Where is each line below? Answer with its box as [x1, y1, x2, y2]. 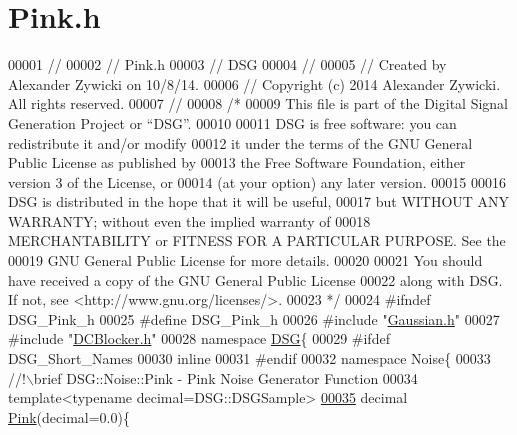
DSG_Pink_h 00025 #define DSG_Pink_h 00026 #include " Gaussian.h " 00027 [8, 308, 500, 329]
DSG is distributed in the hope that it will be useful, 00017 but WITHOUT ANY [8, 191, 510, 212]
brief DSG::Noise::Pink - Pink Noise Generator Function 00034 [33, 367, 418, 388]
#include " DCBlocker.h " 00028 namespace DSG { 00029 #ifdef [8, 328, 390, 349]
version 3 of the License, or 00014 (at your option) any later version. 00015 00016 [8, 171, 507, 192]
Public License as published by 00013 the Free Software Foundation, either [8, 152, 466, 173]
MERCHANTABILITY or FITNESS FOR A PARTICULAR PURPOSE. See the [8, 230, 506, 251]
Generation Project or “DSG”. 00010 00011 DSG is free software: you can [8, 112, 457, 133]
